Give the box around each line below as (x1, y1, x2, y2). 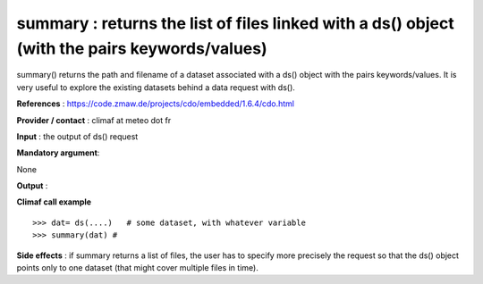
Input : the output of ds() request (16, 130, 139, 142)
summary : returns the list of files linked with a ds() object (16, 13, 455, 33)
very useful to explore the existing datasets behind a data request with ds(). (16, 81, 295, 93)
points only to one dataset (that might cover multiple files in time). (16, 263, 258, 273)
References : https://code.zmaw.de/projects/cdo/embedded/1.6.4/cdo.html (16, 98, 295, 109)
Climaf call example (16, 196, 92, 207)
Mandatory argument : (16, 147, 100, 158)
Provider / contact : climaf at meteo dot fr (16, 114, 172, 125)
